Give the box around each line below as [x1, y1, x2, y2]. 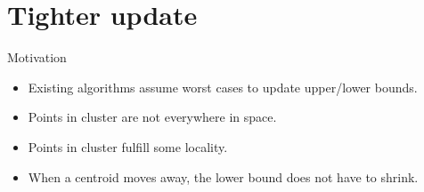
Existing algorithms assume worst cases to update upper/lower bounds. [28, 77, 418, 96]
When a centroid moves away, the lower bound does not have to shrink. [28, 167, 419, 186]
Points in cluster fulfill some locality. [28, 137, 228, 156]
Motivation [7, 48, 67, 67]
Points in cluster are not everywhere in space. [28, 108, 277, 126]
